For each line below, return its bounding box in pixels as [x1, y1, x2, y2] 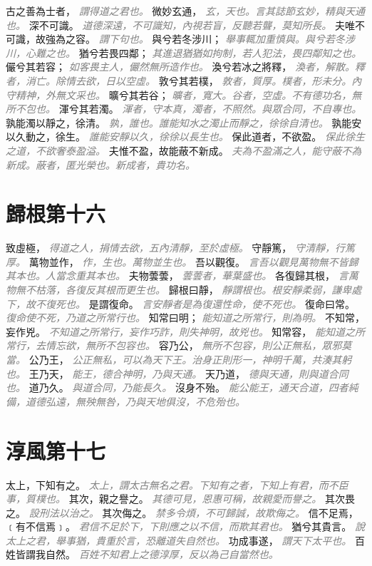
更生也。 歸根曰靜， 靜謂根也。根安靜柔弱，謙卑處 [125, 282, 362, 297]
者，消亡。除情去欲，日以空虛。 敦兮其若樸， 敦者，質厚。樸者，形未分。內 [6, 73, 362, 88]
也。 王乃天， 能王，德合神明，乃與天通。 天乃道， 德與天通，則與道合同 [6, 366, 348, 381]
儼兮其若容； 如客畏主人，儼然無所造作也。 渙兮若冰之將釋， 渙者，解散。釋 [6, 59, 365, 74]
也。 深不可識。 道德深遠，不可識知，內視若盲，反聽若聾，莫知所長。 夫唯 [6, 17, 355, 32]
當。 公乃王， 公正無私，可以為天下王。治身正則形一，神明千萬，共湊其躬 [6, 352, 352, 366]
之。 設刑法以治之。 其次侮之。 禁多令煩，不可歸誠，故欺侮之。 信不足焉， [6, 505, 358, 520]
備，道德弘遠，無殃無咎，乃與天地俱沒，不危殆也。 [6, 393, 245, 408]
